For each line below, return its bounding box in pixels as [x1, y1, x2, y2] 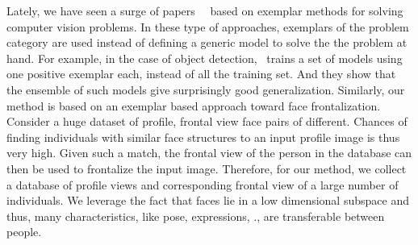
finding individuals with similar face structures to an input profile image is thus [6, 128, 400, 145]
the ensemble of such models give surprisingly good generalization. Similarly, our [6, 81, 405, 98]
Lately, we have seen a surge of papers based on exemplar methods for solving [6, 2, 403, 19]
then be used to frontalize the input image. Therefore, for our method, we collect [6, 160, 407, 176]
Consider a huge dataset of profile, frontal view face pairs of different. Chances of [6, 113, 408, 130]
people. [6, 223, 42, 240]
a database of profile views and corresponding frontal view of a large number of [6, 176, 399, 193]
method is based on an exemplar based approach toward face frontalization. [6, 97, 381, 114]
